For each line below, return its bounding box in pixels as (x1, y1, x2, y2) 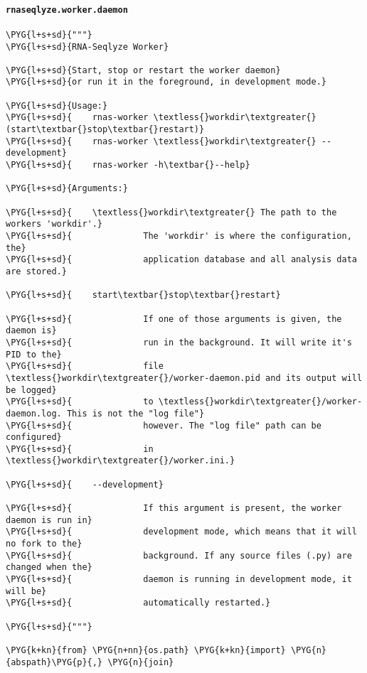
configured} (6, 432, 62, 443)
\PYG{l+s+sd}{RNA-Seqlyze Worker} (6, 41, 169, 52)
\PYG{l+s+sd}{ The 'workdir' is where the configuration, (6, 231, 352, 242)
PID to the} (6, 349, 62, 360)
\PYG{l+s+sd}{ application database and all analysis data (6, 254, 357, 265)
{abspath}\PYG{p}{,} (6, 657, 103, 667)
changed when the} (6, 562, 92, 573)
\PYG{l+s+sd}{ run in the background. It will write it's (6, 337, 352, 348)
